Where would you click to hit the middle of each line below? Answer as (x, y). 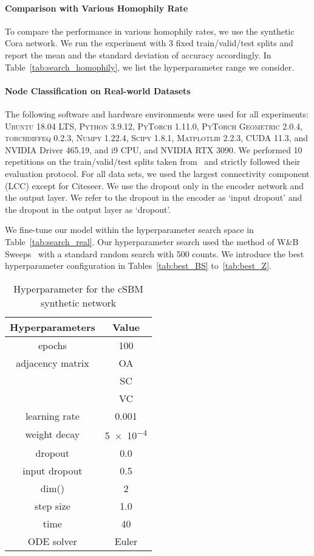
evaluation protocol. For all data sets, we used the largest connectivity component (157, 173)
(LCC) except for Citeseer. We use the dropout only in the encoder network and (155, 185)
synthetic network (79, 302)
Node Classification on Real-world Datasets (98, 90)
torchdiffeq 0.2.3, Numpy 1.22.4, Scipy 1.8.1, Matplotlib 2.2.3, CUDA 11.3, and (156, 138)
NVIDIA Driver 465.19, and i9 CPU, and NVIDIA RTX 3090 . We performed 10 (154, 149)
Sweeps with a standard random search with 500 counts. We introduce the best (155, 253)
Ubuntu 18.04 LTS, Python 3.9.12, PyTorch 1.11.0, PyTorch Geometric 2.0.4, (154, 126)
